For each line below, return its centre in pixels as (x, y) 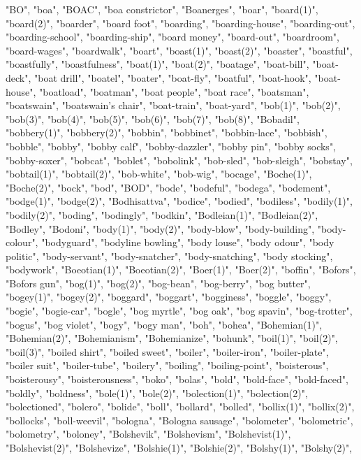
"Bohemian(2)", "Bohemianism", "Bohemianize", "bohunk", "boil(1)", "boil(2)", (172, 338)
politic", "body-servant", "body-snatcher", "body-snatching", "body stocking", (169, 256)
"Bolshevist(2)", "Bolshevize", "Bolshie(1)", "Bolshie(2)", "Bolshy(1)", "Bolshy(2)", (179, 447)
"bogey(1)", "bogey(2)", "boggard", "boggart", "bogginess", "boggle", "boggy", (169, 297)
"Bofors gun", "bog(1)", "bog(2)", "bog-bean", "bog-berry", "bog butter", (158, 283)
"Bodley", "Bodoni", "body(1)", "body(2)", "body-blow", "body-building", (160, 228)
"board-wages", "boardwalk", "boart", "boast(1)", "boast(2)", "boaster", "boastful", (179, 50)
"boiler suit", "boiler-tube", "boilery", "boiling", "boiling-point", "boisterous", (167, 365)
